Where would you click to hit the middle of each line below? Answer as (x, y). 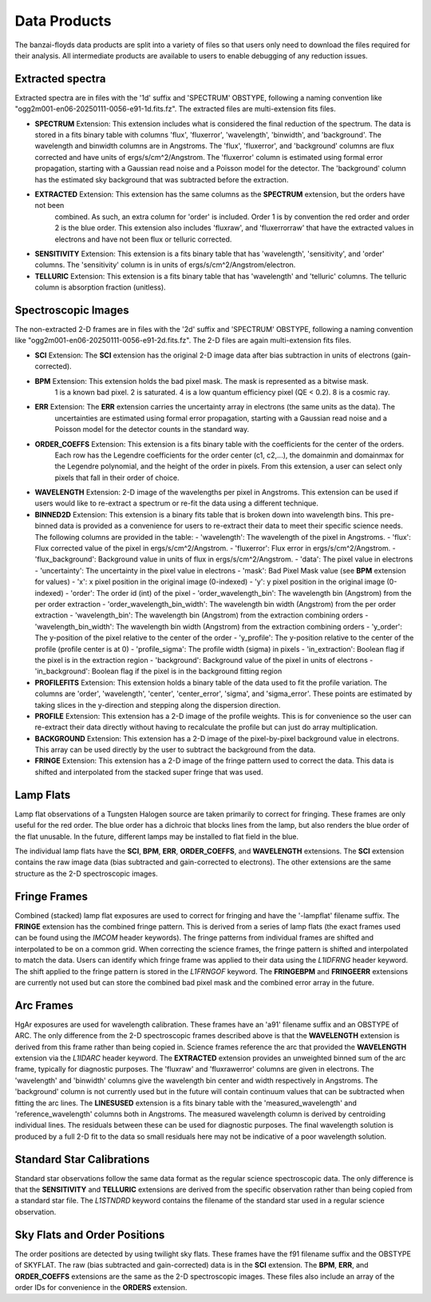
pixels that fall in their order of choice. (117, 477)
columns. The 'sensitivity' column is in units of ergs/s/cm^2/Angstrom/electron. (165, 265)
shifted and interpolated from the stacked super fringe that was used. (149, 772)
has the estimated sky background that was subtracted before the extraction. (162, 179)
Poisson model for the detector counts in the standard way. (152, 429)
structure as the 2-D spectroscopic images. (87, 873)
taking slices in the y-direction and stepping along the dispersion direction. (158, 705)
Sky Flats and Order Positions (90, 1234)
